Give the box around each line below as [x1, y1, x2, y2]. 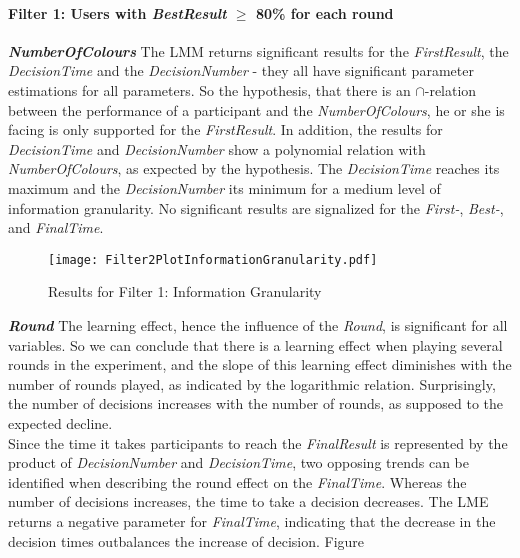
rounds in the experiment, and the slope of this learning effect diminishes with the [8, 354, 512, 375]
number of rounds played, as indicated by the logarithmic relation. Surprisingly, [8, 373, 496, 394]
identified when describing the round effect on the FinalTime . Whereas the [8, 471, 467, 492]
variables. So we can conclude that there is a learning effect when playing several [8, 334, 503, 355]
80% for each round [255, 2, 394, 23]
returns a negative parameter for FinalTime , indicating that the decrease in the [8, 510, 496, 531]
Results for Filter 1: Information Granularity [48, 281, 322, 302]
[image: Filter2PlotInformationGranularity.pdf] [48, 252, 378, 267]
